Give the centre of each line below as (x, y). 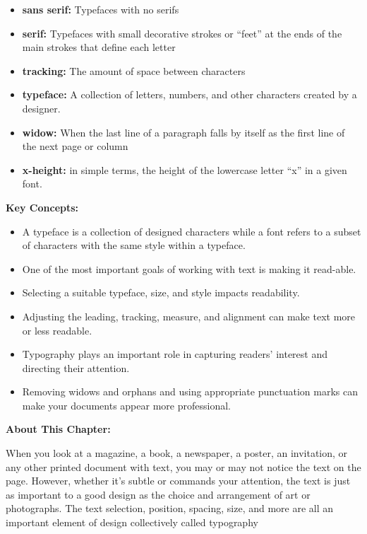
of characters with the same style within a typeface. (134, 245)
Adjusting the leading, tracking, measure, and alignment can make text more (189, 316)
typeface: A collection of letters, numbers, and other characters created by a (189, 94)
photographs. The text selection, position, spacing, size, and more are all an (170, 508)
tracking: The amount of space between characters (134, 70)
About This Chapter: (58, 429)
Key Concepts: (42, 207)
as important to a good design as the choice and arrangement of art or (158, 494)
